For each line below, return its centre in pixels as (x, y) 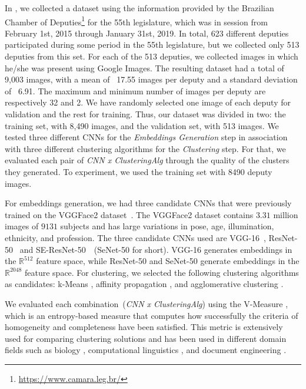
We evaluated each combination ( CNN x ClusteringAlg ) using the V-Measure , (147, 303)
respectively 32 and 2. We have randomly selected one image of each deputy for (148, 102)
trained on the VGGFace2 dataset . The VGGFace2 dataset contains (129, 214)
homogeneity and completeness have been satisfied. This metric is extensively (144, 327)
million (286, 214)
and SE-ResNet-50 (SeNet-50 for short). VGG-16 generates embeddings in (156, 249)
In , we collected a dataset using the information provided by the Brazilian (139, 8)
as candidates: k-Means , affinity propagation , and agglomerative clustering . (144, 284)
